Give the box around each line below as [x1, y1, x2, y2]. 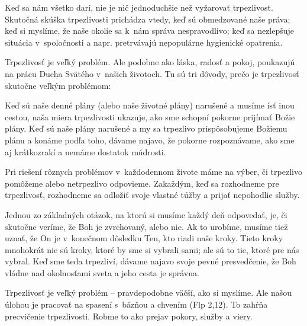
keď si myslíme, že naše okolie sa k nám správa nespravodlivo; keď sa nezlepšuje [5, 24, 295, 37]
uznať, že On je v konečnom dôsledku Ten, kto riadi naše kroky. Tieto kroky [5, 232, 283, 244]
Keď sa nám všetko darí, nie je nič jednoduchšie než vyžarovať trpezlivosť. [5, 1, 273, 13]
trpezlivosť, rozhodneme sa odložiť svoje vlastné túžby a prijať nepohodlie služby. [5, 188, 300, 201]
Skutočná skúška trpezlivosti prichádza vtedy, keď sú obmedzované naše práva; [5, 12, 290, 25]
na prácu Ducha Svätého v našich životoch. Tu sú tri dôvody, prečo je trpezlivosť [5, 67, 299, 79]
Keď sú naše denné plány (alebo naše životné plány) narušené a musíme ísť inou [5, 99, 295, 111]
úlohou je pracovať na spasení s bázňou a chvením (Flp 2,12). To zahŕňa [5, 298, 268, 311]
